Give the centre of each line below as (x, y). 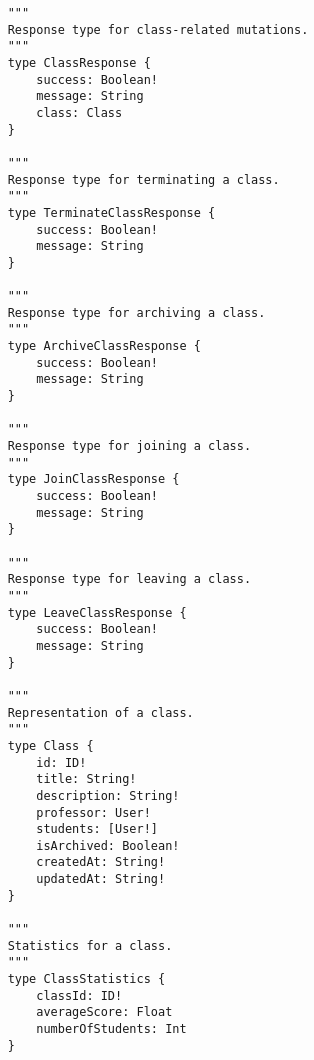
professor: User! (93, 812)
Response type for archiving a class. (136, 312)
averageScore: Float (104, 1012)
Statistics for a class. (90, 945)
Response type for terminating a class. (143, 179)
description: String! (108, 795)
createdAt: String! (101, 862)
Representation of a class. (100, 712)
